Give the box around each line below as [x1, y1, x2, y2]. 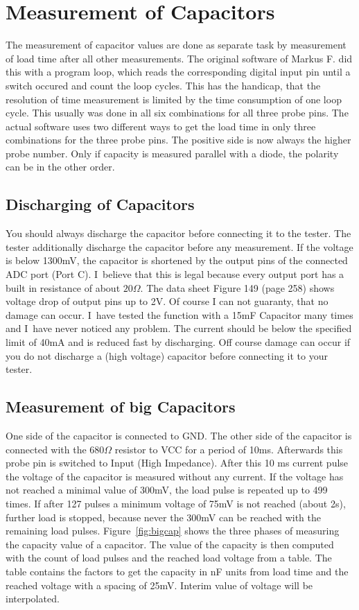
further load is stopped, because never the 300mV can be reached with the [6, 509, 321, 524]
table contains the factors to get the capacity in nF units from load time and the [6, 564, 349, 578]
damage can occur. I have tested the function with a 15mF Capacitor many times [6, 307, 353, 322]
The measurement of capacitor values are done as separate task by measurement [6, 37, 347, 52]
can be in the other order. [6, 159, 115, 174]
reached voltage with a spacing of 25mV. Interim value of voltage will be [6, 577, 313, 592]
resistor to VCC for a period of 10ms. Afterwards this [114, 442, 343, 456]
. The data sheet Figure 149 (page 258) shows [140, 280, 335, 295]
